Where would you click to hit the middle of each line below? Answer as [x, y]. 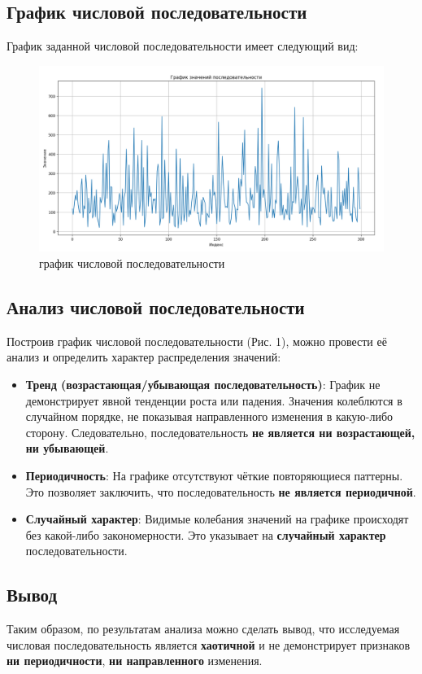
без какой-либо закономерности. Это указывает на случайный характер [206, 534]
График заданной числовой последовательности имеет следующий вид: [183, 46]
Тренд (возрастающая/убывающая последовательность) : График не [203, 384]
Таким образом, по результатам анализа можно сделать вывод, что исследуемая [203, 629]
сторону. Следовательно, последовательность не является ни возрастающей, [220, 432]
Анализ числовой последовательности [156, 306]
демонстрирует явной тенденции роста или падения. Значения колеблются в [214, 400]
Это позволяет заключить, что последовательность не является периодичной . [221, 491]
